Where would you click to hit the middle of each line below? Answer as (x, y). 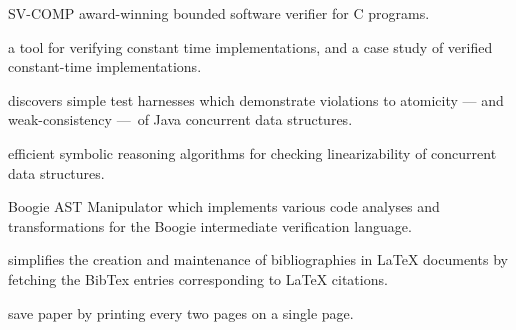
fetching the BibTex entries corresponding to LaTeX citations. (198, 278)
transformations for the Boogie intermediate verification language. (210, 225)
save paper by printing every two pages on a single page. (181, 312)
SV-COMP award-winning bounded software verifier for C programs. (219, 13)
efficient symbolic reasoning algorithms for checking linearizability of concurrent (252, 152)
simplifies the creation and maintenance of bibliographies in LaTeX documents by (258, 259)
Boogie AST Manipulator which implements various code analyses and (224, 206)
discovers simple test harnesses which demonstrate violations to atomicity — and (256, 99)
